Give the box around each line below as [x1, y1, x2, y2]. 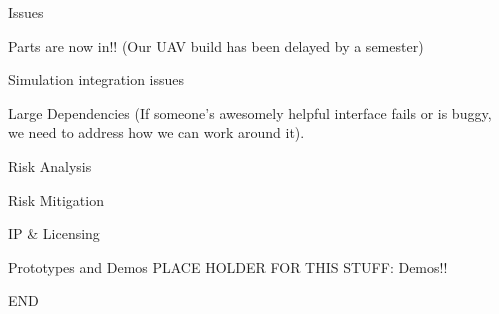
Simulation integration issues [8, 69, 185, 90]
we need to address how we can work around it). [8, 122, 305, 143]
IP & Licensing [8, 223, 100, 244]
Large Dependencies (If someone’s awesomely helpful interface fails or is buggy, [8, 102, 492, 123]
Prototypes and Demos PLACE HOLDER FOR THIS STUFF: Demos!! [8, 256, 448, 277]
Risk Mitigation [8, 189, 104, 210]
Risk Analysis [8, 155, 92, 176]
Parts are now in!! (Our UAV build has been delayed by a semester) [8, 35, 424, 56]
